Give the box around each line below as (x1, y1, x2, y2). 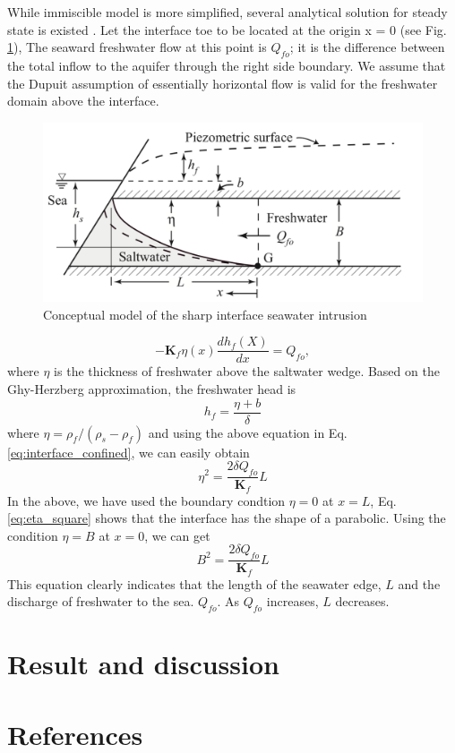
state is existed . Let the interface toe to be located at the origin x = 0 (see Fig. (7, 20, 447, 39)
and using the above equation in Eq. (148, 423, 348, 441)
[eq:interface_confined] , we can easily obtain (7, 442, 250, 461)
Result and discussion (7, 646, 279, 682)
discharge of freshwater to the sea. (7, 592, 194, 611)
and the (398, 574, 441, 593)
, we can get (144, 526, 210, 544)
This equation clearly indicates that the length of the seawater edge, (7, 574, 382, 593)
